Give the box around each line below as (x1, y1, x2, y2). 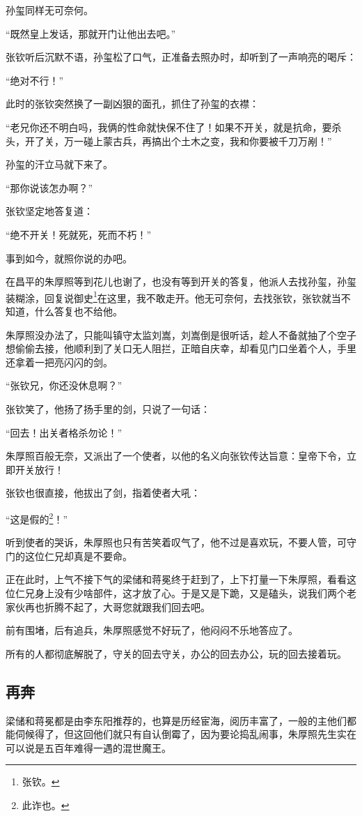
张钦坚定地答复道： (6, 204, 93, 218)
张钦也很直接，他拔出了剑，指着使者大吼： (6, 485, 200, 500)
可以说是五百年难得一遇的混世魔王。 (6, 740, 171, 755)
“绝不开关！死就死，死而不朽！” (6, 227, 152, 241)
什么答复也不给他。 (34, 303, 123, 318)
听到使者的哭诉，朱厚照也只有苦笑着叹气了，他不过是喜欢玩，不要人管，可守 (6, 535, 356, 550)
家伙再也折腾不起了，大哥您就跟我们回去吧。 (6, 599, 210, 614)
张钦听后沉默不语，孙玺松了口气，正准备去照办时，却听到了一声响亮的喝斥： (6, 50, 356, 64)
